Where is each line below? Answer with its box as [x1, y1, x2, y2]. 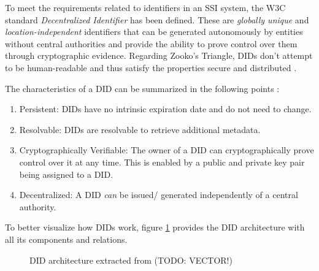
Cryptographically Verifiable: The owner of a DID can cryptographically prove [19, 143, 314, 156]
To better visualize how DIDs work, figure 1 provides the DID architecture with [5, 221, 305, 234]
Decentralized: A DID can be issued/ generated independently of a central [19, 188, 298, 201]
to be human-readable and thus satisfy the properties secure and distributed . [5, 61, 297, 74]
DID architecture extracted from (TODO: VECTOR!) [29, 253, 233, 266]
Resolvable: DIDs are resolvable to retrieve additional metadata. [19, 123, 261, 135]
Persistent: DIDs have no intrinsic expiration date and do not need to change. [19, 102, 312, 115]
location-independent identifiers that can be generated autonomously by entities [5, 25, 303, 38]
